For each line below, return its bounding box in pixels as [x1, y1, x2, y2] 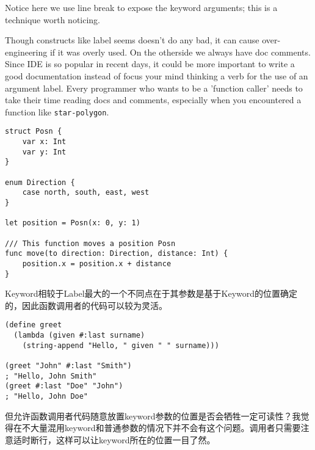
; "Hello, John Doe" [5, 392, 89, 401]
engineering [5, 45, 48, 58]
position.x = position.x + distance [22, 259, 172, 268]
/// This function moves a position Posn [5, 239, 176, 248]
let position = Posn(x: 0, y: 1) [5, 219, 140, 228]
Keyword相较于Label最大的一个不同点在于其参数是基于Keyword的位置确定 [5, 287, 298, 300]
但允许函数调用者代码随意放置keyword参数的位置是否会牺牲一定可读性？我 [5, 409, 301, 422]
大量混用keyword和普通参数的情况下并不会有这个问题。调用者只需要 [30, 421, 301, 434]
